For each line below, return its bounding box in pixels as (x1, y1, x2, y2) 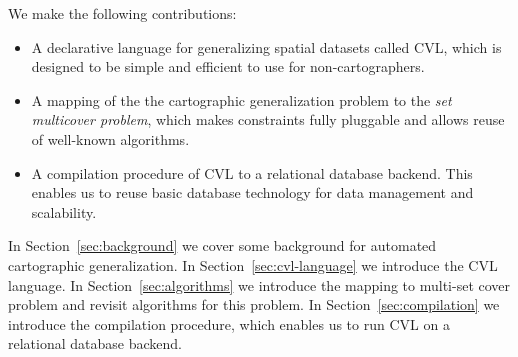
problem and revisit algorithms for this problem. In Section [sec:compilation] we (8, 294, 500, 315)
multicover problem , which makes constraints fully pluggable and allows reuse (31, 109, 505, 130)
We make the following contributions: (8, 3, 237, 23)
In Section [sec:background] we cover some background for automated (8, 235, 437, 256)
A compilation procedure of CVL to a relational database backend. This (31, 162, 473, 183)
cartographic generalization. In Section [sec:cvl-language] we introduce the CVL (8, 254, 498, 275)
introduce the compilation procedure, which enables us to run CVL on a (8, 313, 450, 334)
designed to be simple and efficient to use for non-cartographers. (31, 56, 425, 77)
